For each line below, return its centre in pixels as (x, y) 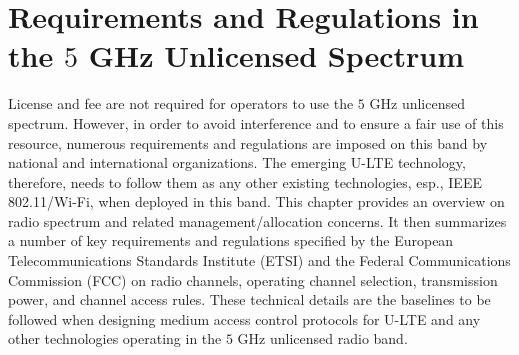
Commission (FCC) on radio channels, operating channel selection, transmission (253, 279)
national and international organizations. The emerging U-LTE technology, (237, 162)
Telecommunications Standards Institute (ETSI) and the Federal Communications (259, 260)
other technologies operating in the (115, 338)
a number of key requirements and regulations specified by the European (231, 240)
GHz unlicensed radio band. (322, 338)
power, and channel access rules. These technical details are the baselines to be (249, 299)
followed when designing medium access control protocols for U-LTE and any (244, 318)
